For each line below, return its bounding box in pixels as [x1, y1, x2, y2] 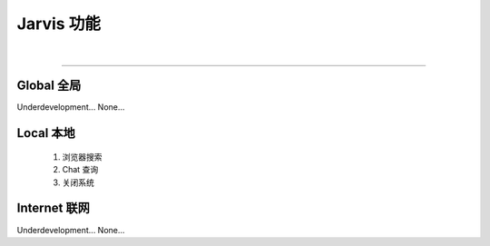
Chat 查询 [62, 164, 99, 175]
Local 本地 [16, 125, 76, 141]
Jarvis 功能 [16, 14, 102, 34]
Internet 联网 [16, 201, 90, 216]
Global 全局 [16, 78, 82, 93]
